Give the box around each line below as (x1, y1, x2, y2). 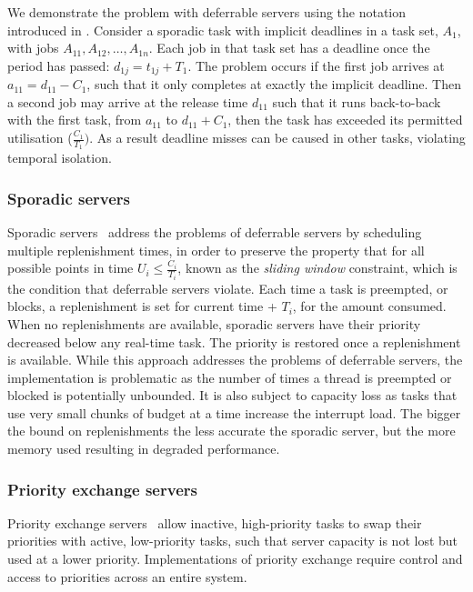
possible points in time (7, 258, 134, 277)
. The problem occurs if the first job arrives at (187, 55, 445, 75)
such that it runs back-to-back (272, 92, 441, 111)
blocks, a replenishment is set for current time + (7, 296, 277, 316)
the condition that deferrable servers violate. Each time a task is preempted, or (7, 278, 448, 297)
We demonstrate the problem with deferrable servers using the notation (7, 3, 407, 21)
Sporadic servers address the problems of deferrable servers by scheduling (7, 223, 422, 242)
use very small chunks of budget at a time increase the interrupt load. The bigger (7, 403, 461, 422)
